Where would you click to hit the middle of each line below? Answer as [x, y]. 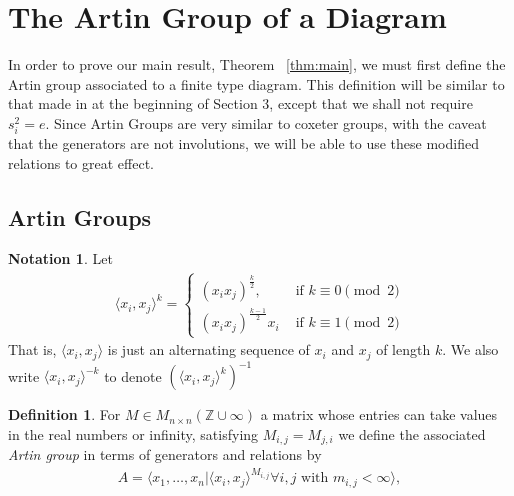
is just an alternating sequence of [208, 349]
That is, [32, 349]
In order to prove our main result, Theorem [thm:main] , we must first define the [257, 64]
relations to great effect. [81, 162]
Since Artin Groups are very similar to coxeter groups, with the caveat [270, 122]
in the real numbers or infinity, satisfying [133, 433]
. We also [470, 349]
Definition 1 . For [64, 414]
